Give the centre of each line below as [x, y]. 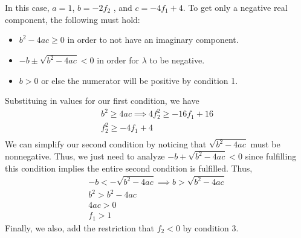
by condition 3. [211, 227]
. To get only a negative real [235, 7]
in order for [118, 60]
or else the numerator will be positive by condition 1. [140, 80]
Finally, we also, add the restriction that [80, 227]
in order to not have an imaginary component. [153, 40]
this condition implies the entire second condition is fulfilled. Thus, [129, 168]
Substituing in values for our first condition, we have [102, 101]
